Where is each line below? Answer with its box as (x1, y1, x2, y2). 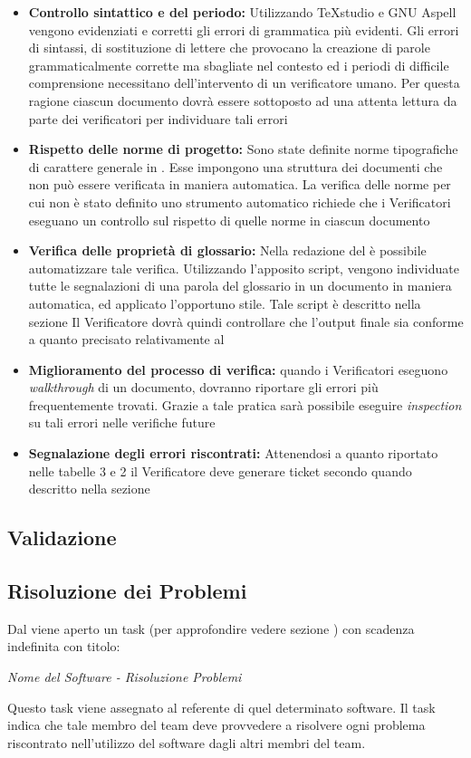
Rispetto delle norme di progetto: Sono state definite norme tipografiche (28, 139, 458, 158)
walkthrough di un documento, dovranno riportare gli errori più (28, 378, 379, 397)
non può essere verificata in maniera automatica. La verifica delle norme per (28, 175, 451, 194)
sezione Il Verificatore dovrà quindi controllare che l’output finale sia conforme (28, 312, 464, 331)
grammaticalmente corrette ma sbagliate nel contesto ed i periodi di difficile (28, 55, 449, 74)
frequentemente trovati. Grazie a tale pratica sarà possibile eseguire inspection (28, 395, 462, 414)
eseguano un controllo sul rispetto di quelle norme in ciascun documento (28, 210, 430, 229)
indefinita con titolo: (7, 637, 120, 656)
